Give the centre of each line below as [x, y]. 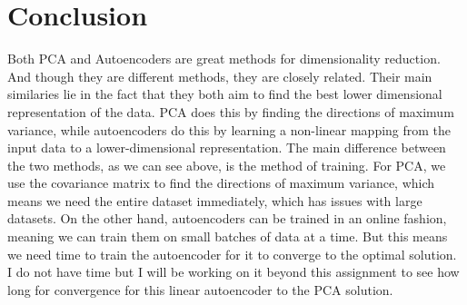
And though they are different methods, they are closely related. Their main [220, 76]
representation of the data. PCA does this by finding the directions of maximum [231, 111]
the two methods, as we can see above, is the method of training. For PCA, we [227, 165]
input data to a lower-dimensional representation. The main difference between [227, 148]
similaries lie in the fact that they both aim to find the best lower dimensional [225, 94]
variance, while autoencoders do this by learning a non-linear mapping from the [229, 129]
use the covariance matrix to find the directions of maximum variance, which [221, 183]
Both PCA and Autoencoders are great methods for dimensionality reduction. [224, 59]
